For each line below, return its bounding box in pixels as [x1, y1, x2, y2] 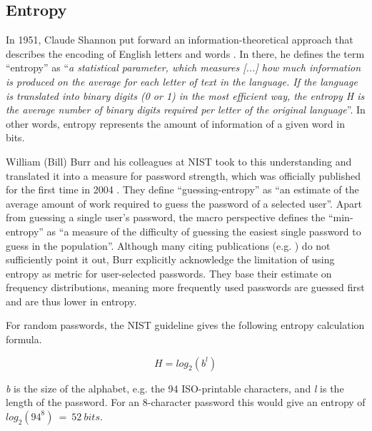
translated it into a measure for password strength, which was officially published [6, 168, 361, 183]
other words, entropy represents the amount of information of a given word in [6, 116, 345, 131]
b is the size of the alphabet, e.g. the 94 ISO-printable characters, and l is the [6, 380, 344, 395]
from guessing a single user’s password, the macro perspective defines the [6, 210, 326, 225]
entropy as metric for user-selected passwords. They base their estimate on [6, 265, 332, 280]
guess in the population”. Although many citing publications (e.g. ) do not [6, 238, 331, 253]
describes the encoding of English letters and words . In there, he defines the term [6, 46, 365, 61]
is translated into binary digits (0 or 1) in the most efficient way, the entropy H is [6, 88, 365, 103]
